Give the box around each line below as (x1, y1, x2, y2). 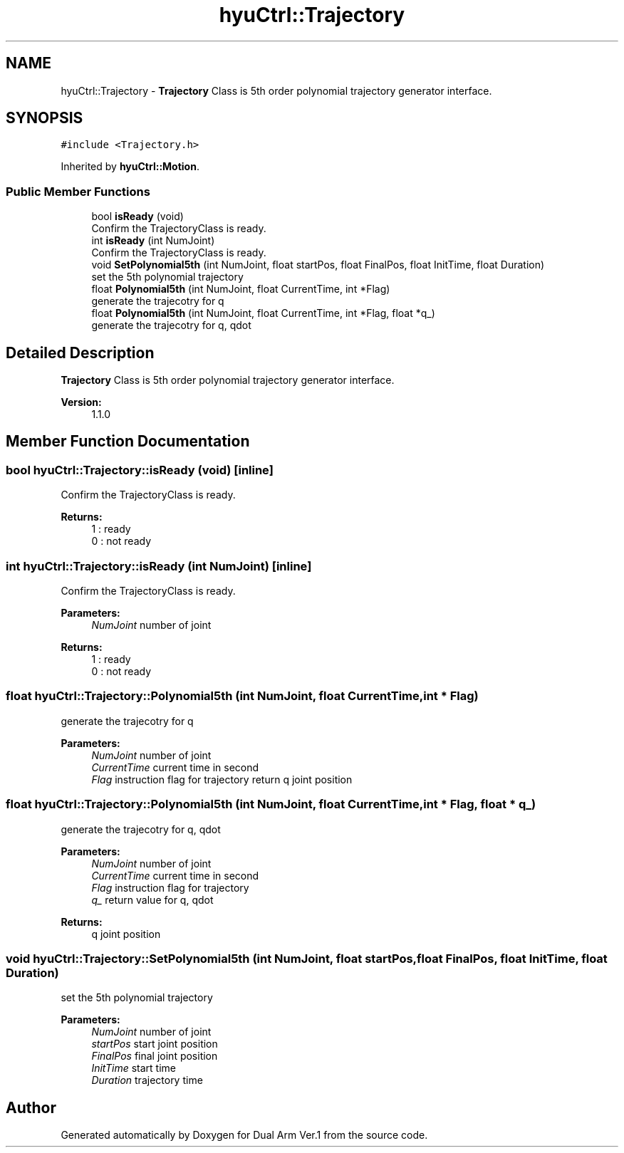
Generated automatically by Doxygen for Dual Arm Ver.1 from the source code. (61, 1129, 428, 1142)
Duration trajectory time (91, 1074, 203, 1087)
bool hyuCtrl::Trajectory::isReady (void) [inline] (6, 462, 274, 477)
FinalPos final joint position (91, 1050, 218, 1063)
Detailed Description (6, 343, 155, 362)
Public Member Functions (6, 184, 150, 199)
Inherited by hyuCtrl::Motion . (61, 160, 199, 173)
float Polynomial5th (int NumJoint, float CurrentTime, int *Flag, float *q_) (91, 307, 435, 320)
